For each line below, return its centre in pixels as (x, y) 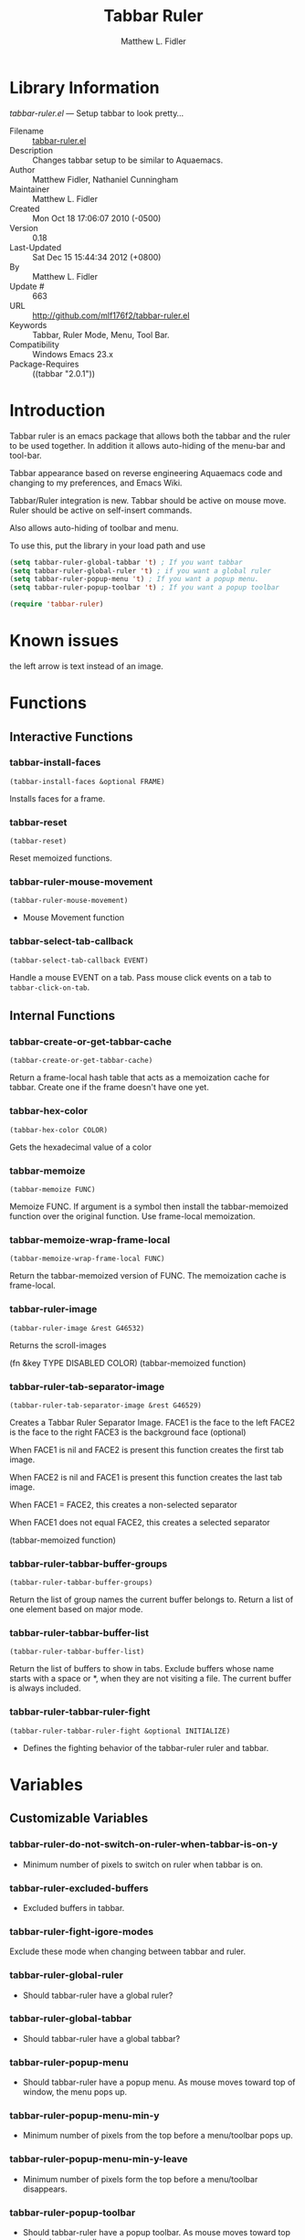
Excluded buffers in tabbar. (74, 1907)
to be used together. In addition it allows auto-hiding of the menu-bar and (147, 445)
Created (25, 208)
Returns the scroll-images (58, 1345)
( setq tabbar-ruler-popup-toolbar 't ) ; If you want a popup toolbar (145, 588)
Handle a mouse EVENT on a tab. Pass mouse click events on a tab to (141, 977)
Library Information (84, 87)
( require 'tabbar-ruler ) (57, 604)
